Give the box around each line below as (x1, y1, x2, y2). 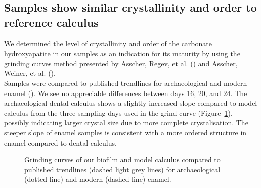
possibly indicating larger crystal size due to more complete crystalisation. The (4, 117, 248, 128)
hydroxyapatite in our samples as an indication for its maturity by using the (4, 48, 240, 59)
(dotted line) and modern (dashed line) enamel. (24, 174, 171, 184)
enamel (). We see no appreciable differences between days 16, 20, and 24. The (4, 87, 247, 98)
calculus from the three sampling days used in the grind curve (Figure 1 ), (4, 107, 233, 118)
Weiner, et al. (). (4, 68, 56, 78)
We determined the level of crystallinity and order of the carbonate (4, 38, 212, 49)
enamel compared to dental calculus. (4, 137, 117, 148)
